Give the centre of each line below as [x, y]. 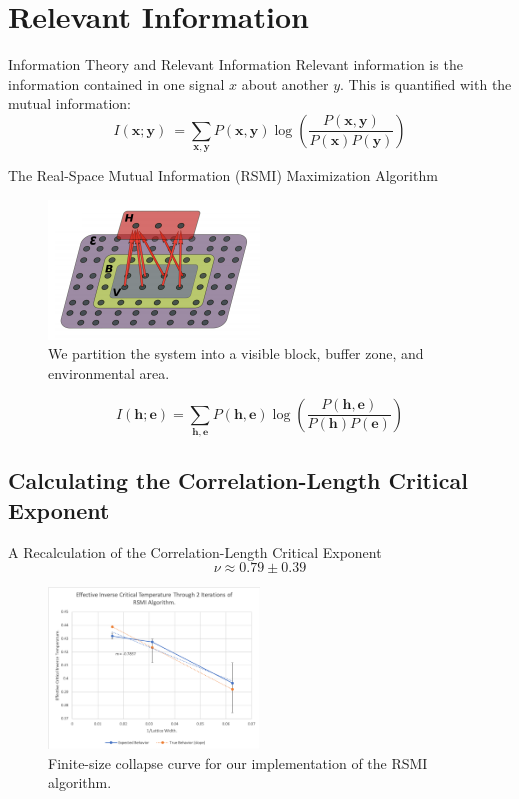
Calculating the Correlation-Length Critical [238, 480]
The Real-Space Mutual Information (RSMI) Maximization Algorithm [223, 175]
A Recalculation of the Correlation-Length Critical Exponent [195, 551]
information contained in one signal [116, 83]
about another [285, 83]
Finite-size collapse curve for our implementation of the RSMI [238, 762]
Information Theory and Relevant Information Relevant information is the [235, 64]
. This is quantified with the [426, 83]
